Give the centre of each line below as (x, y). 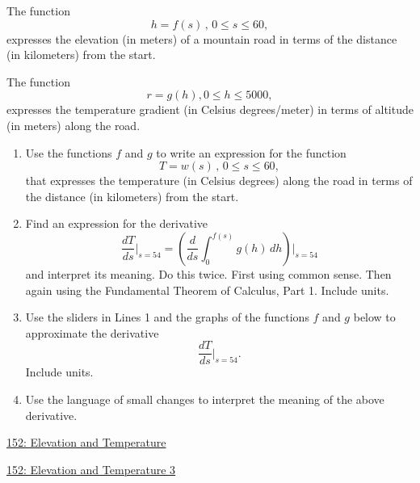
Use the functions (69, 152)
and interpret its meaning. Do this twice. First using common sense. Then (208, 273)
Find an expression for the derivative (117, 223)
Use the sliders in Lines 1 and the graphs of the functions (167, 317)
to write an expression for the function (251, 152)
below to (374, 317)
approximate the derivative (92, 332)
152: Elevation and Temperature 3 (91, 469)
